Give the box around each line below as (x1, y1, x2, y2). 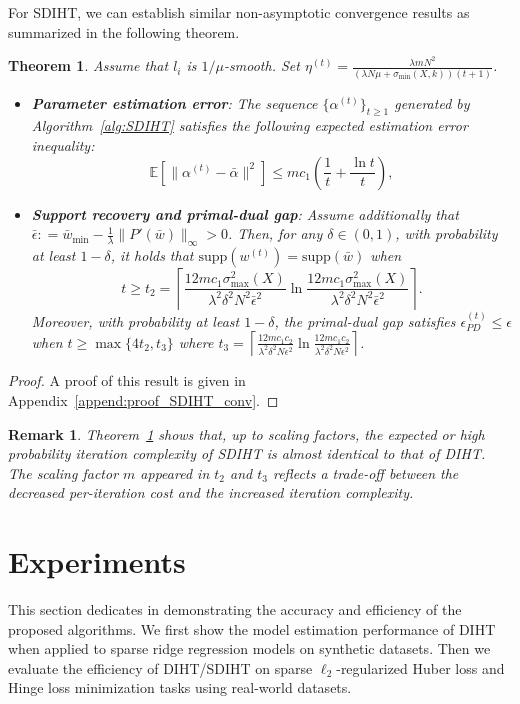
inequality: (31, 134, 95, 155)
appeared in (140, 462, 210, 483)
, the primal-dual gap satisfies (274, 310, 456, 331)
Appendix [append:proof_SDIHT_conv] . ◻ (8, 389, 279, 410)
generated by (394, 92, 470, 113)
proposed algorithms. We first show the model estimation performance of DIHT (8, 618, 496, 639)
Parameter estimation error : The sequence (31, 92, 318, 113)
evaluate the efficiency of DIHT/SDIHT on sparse (8, 657, 313, 678)
